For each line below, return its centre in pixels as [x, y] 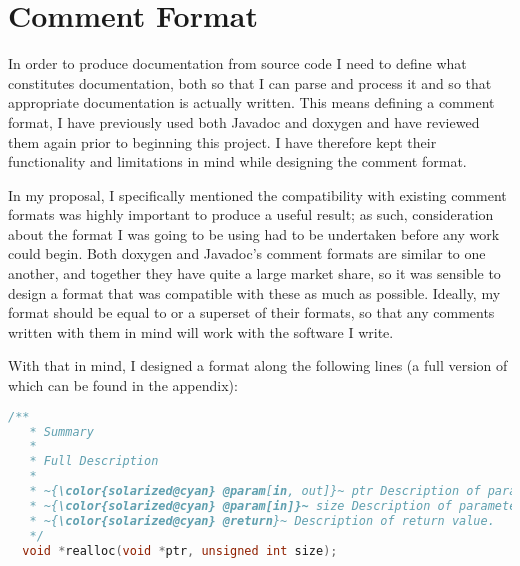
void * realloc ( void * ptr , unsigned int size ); [180, 550]
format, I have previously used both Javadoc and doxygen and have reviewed [244, 121]
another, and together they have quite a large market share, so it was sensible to [254, 273]
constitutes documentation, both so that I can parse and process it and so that [250, 82]
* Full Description [94, 461]
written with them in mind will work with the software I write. [201, 331]
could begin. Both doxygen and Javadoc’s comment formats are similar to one [247, 253]
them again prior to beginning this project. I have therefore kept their [222, 141]
